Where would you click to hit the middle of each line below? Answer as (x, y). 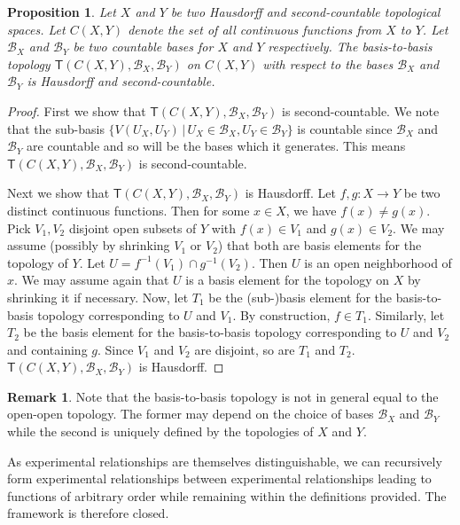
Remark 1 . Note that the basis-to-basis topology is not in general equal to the (223, 396)
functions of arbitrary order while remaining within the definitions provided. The (227, 495)
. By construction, (281, 314)
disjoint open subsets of (133, 227)
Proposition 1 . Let (62, 12)
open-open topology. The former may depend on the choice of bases (191, 414)
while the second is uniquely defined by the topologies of (160, 431)
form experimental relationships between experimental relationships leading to (219, 478)
